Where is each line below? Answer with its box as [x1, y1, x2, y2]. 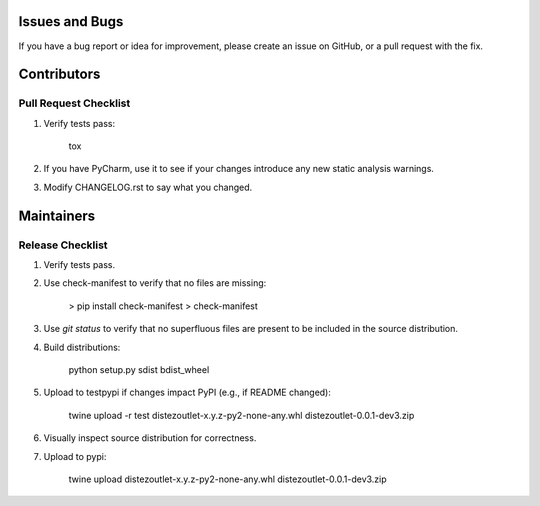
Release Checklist [18, 238, 109, 252]
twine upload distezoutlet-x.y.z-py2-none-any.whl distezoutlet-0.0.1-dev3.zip [68, 473, 387, 485]
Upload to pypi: [43, 450, 107, 462]
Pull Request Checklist [18, 96, 131, 110]
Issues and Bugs [18, 13, 124, 30]
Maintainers [18, 207, 96, 224]
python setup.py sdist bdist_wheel [68, 363, 210, 375]
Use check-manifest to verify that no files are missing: [43, 277, 267, 289]
